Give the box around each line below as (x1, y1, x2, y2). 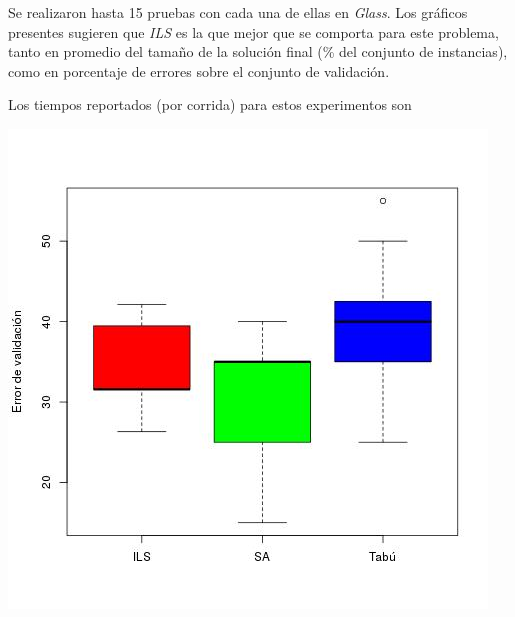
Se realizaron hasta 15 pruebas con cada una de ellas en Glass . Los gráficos (8, 2, 468, 22)
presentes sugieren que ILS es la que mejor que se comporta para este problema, (8, 21, 499, 42)
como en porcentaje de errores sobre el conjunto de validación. (8, 60, 390, 81)
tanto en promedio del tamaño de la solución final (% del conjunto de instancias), (8, 41, 508, 62)
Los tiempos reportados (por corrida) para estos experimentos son (8, 94, 412, 115)
